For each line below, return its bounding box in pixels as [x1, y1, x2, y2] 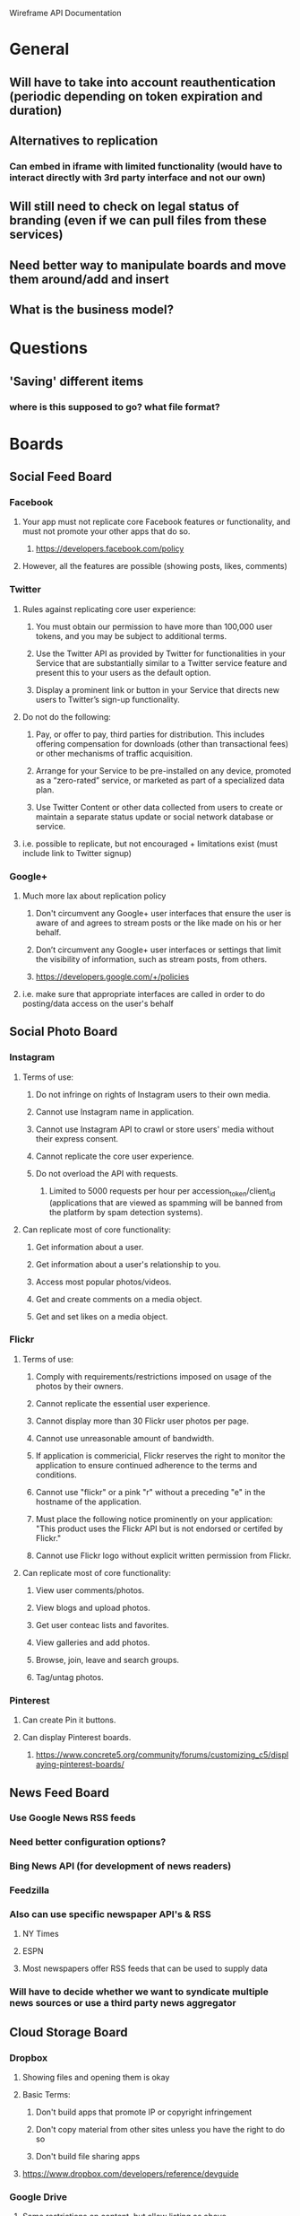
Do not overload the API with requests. [35, 1168, 179, 1178]
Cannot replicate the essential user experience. [35, 1397, 210, 1408]
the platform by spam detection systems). [48, 1206, 203, 1217]
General [9, 39, 70, 59]
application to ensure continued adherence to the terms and [35, 1459, 258, 1470]
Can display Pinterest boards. [21, 1732, 132, 1743]
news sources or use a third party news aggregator [9, 1997, 236, 2010]
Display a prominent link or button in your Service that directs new [35, 684, 280, 695]
